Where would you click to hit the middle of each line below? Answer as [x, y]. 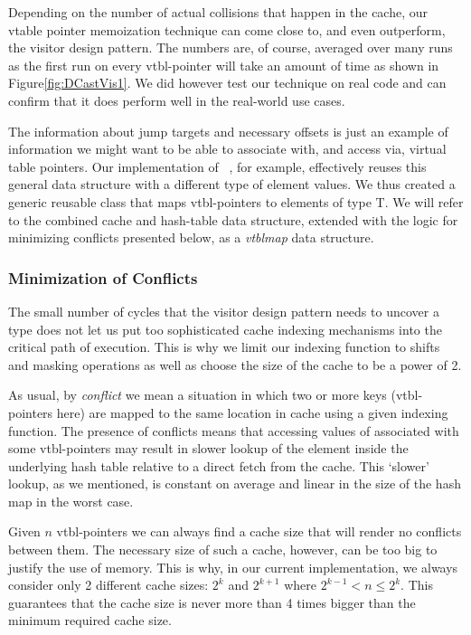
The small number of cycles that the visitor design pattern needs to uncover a [224, 311]
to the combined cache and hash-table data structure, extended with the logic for [233, 219]
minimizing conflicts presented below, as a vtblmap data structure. [191, 237]
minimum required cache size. [90, 620]
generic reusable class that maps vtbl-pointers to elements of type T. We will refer [236, 201]
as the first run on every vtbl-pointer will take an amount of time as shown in [224, 65]
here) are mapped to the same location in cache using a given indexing [252, 412]
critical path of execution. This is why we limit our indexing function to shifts [224, 347]
